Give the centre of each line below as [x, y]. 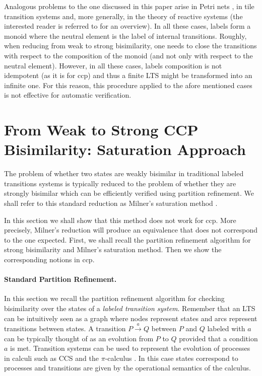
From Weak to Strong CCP [101, 130]
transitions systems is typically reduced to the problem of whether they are [120, 183]
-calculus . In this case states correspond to [172, 358]
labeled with [226, 328]
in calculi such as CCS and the [51, 358]
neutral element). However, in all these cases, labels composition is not [113, 65]
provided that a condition [218, 338]
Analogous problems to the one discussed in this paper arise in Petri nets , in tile [129, 6]
